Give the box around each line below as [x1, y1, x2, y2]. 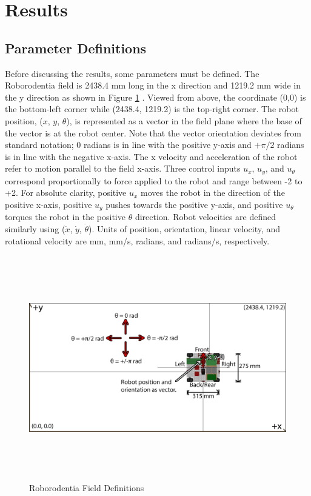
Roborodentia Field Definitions [29, 481, 144, 494]
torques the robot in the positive [5, 210, 125, 223]
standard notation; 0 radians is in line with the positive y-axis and [5, 138, 252, 151]
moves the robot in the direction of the [141, 186, 285, 199]
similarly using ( [5, 223, 65, 235]
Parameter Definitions [5, 38, 147, 57]
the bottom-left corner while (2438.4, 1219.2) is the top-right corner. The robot [5, 102, 299, 115]
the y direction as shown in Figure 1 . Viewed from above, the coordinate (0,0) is [5, 90, 306, 103]
